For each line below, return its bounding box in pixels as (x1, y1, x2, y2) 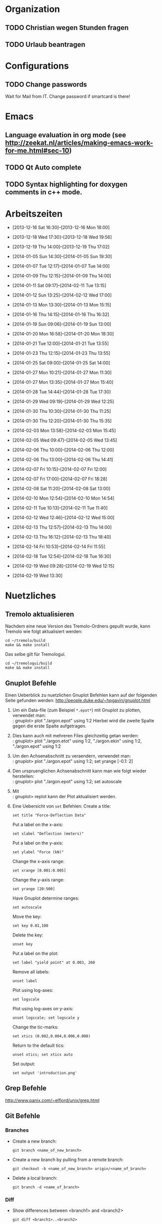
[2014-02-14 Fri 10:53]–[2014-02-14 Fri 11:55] (12, 544, 106, 550)
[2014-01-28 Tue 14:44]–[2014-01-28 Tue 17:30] (12, 389, 111, 395)
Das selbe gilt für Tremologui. (5, 651, 66, 657)
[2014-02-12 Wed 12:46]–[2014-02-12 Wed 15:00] (12, 515, 115, 521)
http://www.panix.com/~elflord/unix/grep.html (5, 1097, 100, 1103)
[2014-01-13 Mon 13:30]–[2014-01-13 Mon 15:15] (12, 302, 112, 308)
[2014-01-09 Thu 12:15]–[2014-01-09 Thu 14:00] (12, 273, 111, 279)
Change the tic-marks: (12, 1024, 59, 1030)
